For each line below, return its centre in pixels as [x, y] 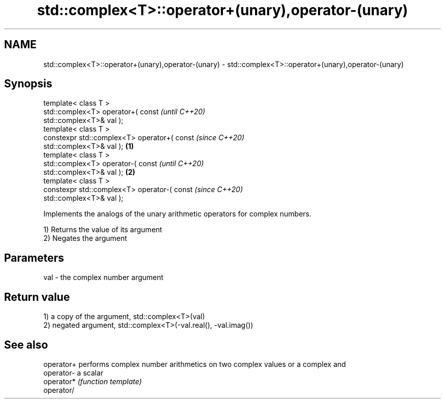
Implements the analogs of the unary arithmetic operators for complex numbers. [178, 214]
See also [26, 345]
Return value [37, 297]
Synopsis [28, 84]
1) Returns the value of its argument [103, 230]
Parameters [34, 258]
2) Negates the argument [85, 238]
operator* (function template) [93, 381]
